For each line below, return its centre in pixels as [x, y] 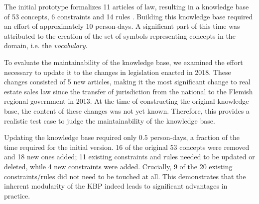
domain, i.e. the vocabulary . [46, 45]
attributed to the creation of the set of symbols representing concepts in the [120, 35]
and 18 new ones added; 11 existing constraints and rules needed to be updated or [129, 157]
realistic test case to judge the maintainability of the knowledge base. [110, 120]
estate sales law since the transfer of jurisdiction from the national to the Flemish [129, 91]
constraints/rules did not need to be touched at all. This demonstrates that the [125, 176]
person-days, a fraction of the [195, 137]
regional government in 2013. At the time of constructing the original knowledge [127, 101]
